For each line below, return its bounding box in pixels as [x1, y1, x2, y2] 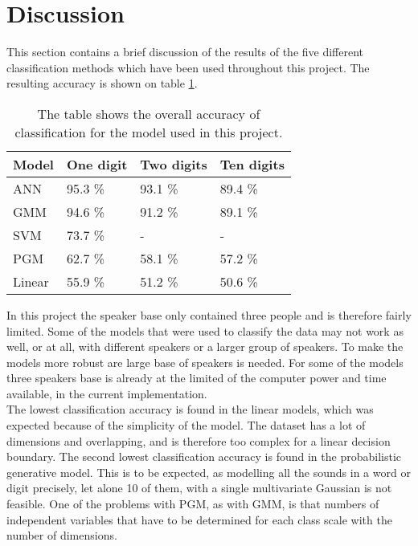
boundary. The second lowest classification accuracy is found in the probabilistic [6, 448, 401, 465]
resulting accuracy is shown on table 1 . [6, 75, 198, 92]
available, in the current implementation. [6, 385, 207, 401]
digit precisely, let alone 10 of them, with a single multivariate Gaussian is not [6, 479, 392, 496]
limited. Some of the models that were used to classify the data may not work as [6, 322, 404, 339]
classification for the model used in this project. [14, 122, 283, 141]
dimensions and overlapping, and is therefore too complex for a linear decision [6, 432, 391, 449]
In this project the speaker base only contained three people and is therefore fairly [6, 306, 412, 323]
